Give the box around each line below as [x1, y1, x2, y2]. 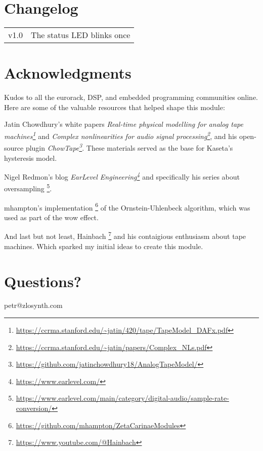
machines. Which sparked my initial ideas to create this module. [4, 240, 203, 251]
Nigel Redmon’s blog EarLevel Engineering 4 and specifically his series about [4, 170, 240, 182]
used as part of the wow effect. [4, 212, 99, 222]
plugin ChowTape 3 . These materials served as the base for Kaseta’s [25, 141, 233, 153]
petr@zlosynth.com [4, 300, 63, 310]
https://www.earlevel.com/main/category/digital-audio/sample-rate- [16, 393, 229, 403]
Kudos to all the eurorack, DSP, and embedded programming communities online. [4, 92, 258, 102]
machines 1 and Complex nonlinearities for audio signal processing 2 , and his [4, 129, 237, 141]
